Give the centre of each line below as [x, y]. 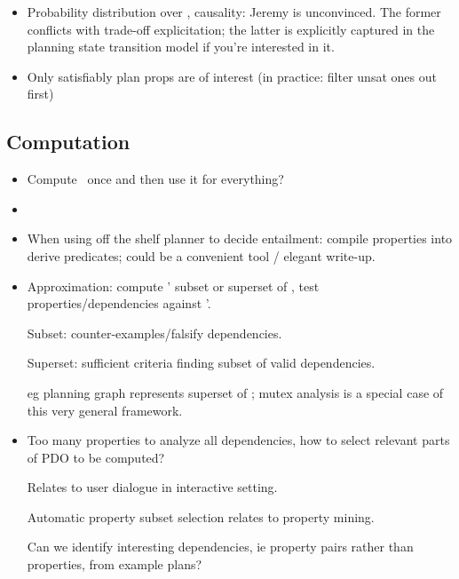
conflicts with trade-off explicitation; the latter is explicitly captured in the [231, 29]
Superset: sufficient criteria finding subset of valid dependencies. [201, 363]
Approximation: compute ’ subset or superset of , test [173, 286]
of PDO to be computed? [96, 457]
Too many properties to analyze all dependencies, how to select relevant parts [238, 440]
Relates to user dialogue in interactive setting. [152, 487]
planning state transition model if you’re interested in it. [181, 47]
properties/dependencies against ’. [119, 303]
